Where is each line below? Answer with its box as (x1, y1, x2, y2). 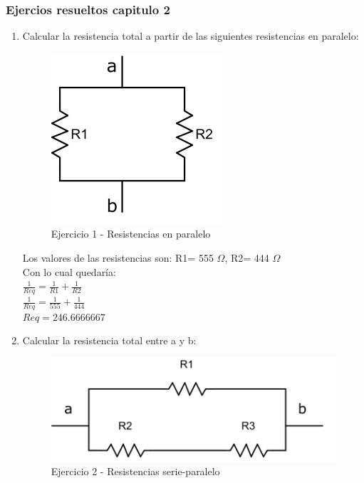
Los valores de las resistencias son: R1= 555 (22, 250, 214, 265)
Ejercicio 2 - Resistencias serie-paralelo (51, 464, 220, 479)
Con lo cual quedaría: (22, 264, 116, 279)
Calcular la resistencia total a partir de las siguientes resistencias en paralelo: (22, 28, 359, 43)
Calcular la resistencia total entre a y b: (22, 333, 197, 348)
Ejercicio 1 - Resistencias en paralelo (51, 226, 211, 241)
